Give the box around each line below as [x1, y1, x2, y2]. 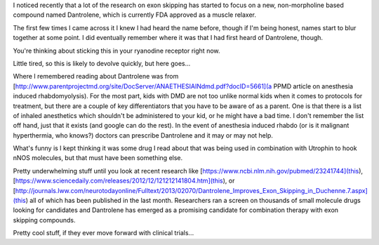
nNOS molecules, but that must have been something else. [13, 154, 183, 162]
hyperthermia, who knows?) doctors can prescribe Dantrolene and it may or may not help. [13, 131, 274, 140]
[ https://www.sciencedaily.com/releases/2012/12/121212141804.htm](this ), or [13, 176, 235, 185]
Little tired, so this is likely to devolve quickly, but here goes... [13, 59, 191, 67]
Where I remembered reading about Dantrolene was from [13, 72, 179, 81]
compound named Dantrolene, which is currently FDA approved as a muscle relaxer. [13, 11, 256, 19]
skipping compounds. [13, 216, 76, 224]
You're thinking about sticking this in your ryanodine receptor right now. [13, 46, 220, 55]
